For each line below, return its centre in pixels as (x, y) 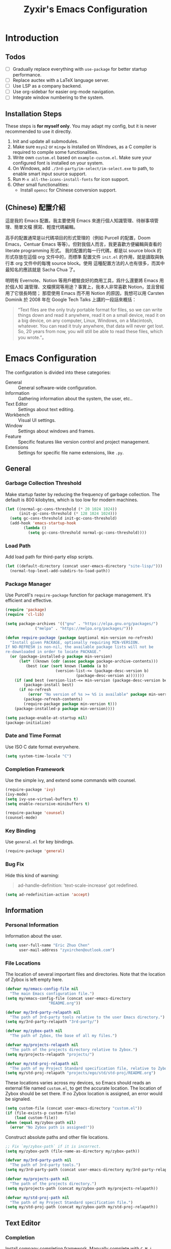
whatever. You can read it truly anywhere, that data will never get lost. (91, 326)
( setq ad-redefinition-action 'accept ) (48, 894)
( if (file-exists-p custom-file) (41, 1113)
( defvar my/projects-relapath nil (42, 1045)
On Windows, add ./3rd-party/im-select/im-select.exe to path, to (83, 169)
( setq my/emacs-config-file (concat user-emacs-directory (68, 998)
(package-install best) (49, 685)
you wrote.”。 (32, 337)
